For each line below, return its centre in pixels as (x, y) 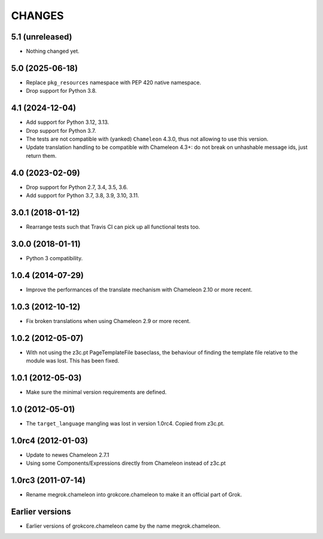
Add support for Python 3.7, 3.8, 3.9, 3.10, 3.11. (83, 196)
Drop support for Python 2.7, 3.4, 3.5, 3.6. (77, 187)
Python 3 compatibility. (54, 258)
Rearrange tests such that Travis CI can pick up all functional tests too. (113, 227)
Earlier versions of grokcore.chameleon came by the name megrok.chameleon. (123, 526)
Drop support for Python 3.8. (61, 91)
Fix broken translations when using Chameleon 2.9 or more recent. (108, 321)
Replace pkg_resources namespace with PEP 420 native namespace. (114, 82)
